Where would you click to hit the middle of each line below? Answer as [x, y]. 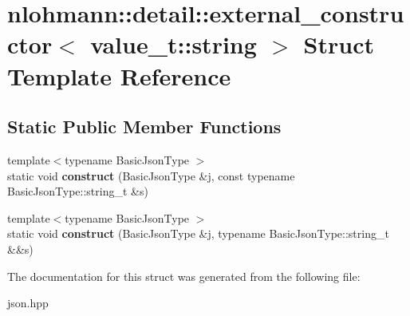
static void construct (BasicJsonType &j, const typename [151, 175]
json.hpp [28, 303]
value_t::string [173, 44]
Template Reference [119, 75]
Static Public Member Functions [144, 126]
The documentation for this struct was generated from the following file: [184, 276]
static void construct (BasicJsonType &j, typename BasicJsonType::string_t [198, 233]
